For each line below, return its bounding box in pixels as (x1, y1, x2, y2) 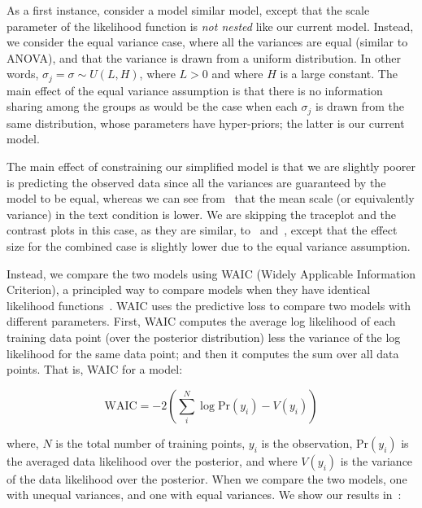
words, (7, 65, 39, 82)
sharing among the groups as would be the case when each (7, 98, 298, 115)
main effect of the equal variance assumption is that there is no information (7, 81, 383, 99)
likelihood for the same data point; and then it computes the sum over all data (7, 344, 399, 361)
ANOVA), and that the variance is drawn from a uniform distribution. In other (7, 49, 402, 66)
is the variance (340, 452, 413, 469)
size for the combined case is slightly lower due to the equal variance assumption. (7, 238, 411, 255)
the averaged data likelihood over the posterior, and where (7, 452, 298, 469)
